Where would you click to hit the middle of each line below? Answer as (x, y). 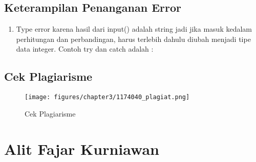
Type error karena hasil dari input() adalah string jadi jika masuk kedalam (134, 29)
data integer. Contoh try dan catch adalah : (85, 49)
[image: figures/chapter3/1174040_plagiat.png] (107, 97)
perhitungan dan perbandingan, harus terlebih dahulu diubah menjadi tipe (133, 39)
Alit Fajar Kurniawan (82, 148)
